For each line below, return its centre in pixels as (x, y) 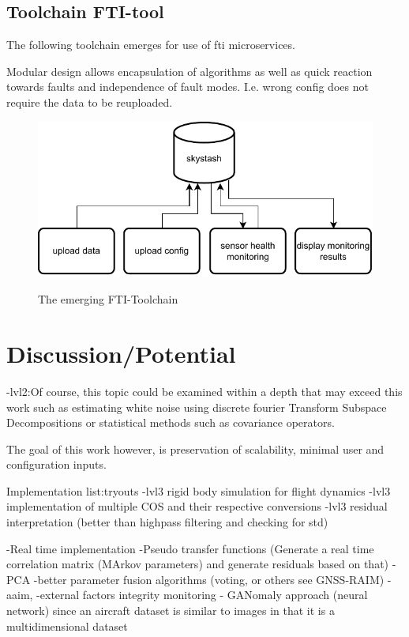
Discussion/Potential (121, 353)
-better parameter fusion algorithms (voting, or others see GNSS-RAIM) (209, 579)
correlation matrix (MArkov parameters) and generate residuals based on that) (198, 564)
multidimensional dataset (67, 626)
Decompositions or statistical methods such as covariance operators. (171, 422)
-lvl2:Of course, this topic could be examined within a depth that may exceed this (204, 391)
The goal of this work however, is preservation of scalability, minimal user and (195, 449)
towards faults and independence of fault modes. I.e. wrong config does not (188, 87)
